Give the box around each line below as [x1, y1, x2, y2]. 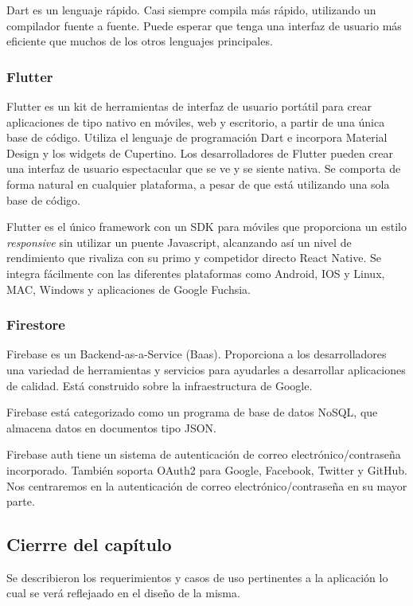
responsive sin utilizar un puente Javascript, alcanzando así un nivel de [6, 233, 352, 250]
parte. [6, 493, 35, 510]
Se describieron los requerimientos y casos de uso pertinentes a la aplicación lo [6, 569, 388, 585]
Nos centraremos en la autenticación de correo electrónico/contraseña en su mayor [6, 477, 407, 494]
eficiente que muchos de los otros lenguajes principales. [6, 33, 273, 49]
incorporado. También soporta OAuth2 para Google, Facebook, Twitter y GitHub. [6, 461, 407, 478]
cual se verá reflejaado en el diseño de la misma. [6, 584, 240, 601]
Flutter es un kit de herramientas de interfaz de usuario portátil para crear [6, 98, 372, 114]
